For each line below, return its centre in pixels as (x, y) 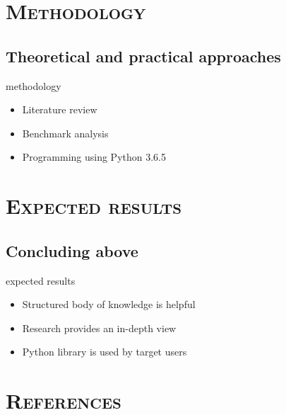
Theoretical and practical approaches (143, 56)
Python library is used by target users (105, 352)
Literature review (60, 109)
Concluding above (72, 250)
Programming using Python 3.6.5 (94, 157)
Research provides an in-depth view (99, 328)
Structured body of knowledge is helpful (109, 304)
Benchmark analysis (65, 133)
